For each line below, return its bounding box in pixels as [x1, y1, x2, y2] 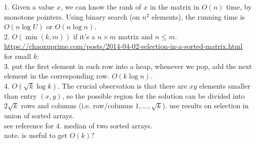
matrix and [118, 31, 153, 41]
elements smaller [199, 80, 250, 91]
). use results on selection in [162, 100, 249, 111]
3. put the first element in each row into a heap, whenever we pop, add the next [4, 60, 252, 71]
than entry [4, 90, 37, 101]
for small [4, 50, 31, 61]
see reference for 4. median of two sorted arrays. [4, 120, 153, 130]
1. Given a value [4, 2, 55, 12]
